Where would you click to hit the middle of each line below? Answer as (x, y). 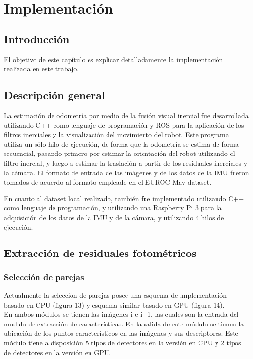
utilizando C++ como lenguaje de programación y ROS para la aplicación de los (124, 125)
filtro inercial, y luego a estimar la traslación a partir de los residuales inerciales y (126, 162)
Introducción (37, 39)
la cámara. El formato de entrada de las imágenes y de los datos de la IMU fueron (126, 172)
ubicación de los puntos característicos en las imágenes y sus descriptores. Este (121, 333)
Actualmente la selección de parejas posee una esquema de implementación (115, 295)
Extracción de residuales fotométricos (100, 253)
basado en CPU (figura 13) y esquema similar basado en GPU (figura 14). (114, 304)
